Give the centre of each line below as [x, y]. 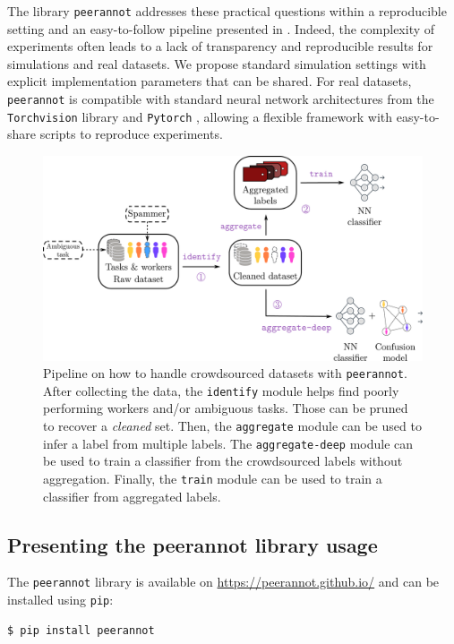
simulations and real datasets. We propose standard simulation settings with [217, 63]
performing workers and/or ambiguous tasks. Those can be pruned [226, 408]
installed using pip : [60, 600]
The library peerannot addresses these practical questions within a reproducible [227, 11]
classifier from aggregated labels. [132, 496]
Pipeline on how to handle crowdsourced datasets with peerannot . [225, 373]
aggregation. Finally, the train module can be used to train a [213, 478]
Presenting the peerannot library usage [193, 544]
